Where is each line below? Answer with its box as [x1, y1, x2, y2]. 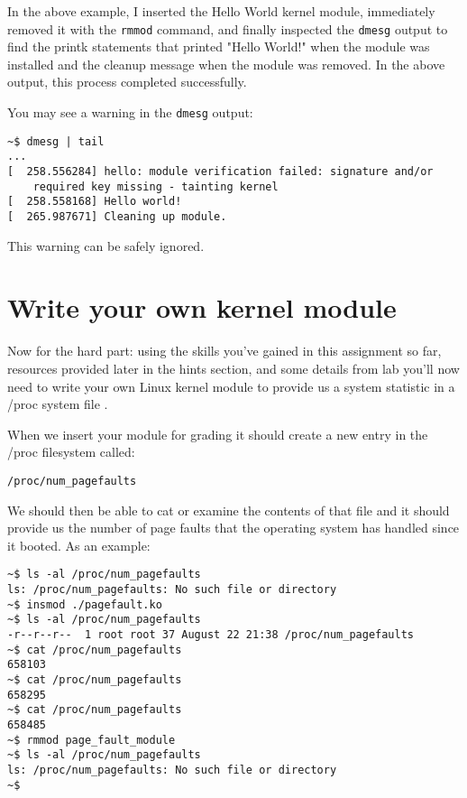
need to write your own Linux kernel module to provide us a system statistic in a [7, 376, 455, 395]
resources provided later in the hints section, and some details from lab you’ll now [7, 358, 460, 377]
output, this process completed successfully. [7, 72, 247, 91]
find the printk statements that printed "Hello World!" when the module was [7, 37, 430, 56]
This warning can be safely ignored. [7, 236, 205, 255]
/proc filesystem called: [7, 442, 135, 461]
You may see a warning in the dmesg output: [7, 103, 253, 122]
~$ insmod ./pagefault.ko [7, 598, 162, 611]
